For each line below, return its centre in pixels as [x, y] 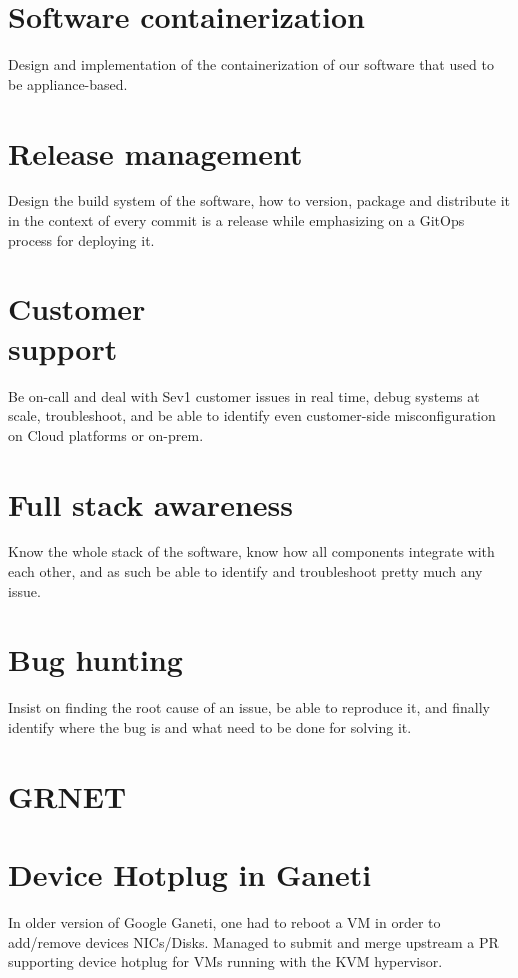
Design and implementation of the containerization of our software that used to [251, 64]
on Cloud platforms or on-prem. [106, 434]
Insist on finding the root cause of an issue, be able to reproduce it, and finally [249, 707]
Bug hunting [95, 659]
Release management [155, 152]
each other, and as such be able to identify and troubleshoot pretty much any [245, 571]
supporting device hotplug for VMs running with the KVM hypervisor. [225, 961]
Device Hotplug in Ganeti [190, 874]
